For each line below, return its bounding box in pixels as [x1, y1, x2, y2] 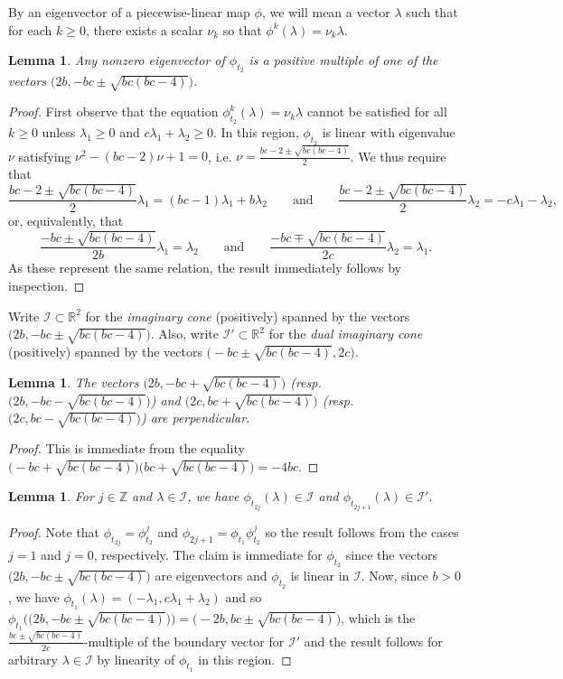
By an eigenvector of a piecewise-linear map [8, 3, 250, 21]
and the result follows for [304, 631, 443, 650]
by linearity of [97, 649, 175, 668]
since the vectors [345, 545, 438, 564]
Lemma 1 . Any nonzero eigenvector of [8, 51, 225, 70]
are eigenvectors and [155, 566, 267, 585]
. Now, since [361, 566, 428, 585]
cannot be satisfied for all [306, 102, 447, 121]
